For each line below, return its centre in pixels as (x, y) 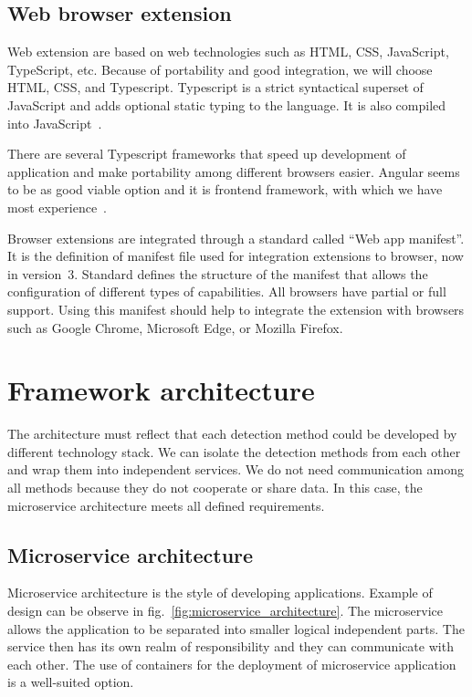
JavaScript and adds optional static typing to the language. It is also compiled (227, 104)
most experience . (58, 207)
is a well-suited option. (71, 682)
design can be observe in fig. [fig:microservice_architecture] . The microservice (225, 610)
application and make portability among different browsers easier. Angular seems (234, 171)
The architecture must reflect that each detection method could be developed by (232, 434)
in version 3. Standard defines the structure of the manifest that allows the (218, 273)
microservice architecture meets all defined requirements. (166, 505)
